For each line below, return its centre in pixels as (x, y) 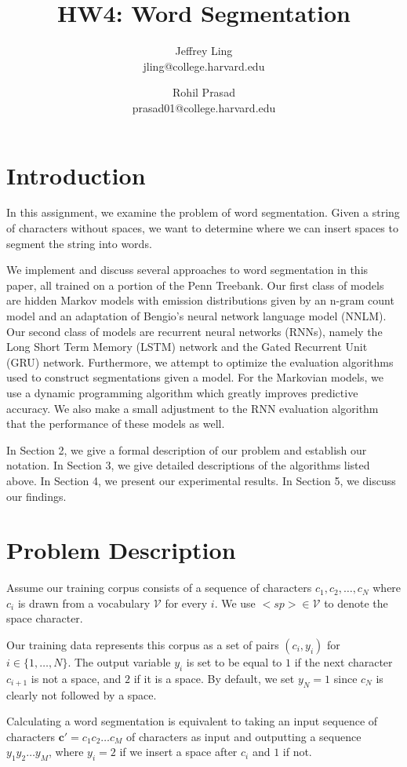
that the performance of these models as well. (116, 424)
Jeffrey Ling (204, 51)
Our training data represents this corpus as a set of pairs (143, 645)
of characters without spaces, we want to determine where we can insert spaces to (202, 228)
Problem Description (121, 550)
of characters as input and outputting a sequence (244, 736)
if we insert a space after (178, 752)
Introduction (76, 175)
